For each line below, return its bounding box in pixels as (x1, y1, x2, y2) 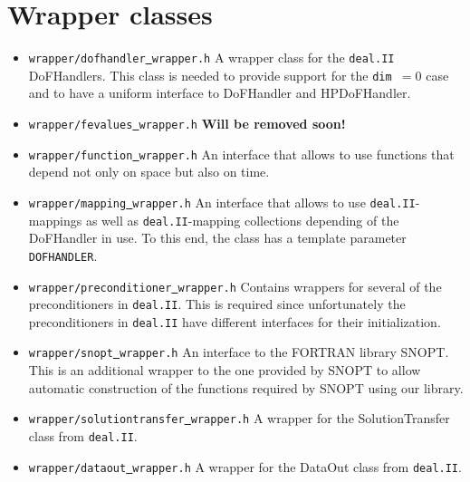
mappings (28, 210, 82, 229)
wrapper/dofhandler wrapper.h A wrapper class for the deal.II (28, 48, 395, 67)
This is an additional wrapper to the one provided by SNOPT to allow (28, 361, 421, 380)
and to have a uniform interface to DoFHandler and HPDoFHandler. (28, 83, 411, 102)
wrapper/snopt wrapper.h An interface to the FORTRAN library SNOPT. (28, 342, 449, 361)
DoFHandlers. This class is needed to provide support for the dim (28, 65, 392, 84)
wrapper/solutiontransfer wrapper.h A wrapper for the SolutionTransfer (28, 409, 450, 428)
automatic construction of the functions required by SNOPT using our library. (28, 378, 464, 397)
